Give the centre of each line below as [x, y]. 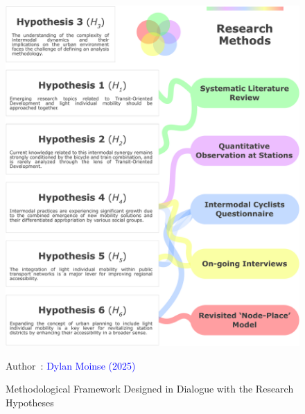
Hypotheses [30, 402]
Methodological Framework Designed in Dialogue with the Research [150, 389]
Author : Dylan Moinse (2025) [71, 365]
